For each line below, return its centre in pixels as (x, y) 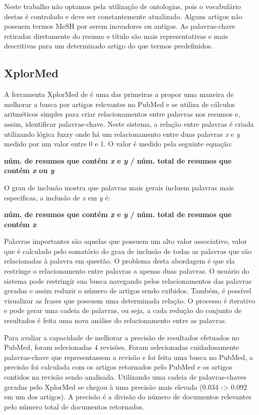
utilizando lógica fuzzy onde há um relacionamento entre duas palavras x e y (122, 134)
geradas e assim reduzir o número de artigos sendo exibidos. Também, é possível (128, 291)
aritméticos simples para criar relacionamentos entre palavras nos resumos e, (122, 114)
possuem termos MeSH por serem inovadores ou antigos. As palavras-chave (120, 26)
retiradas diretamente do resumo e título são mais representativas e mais (116, 36)
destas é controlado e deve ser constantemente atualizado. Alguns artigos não (123, 16)
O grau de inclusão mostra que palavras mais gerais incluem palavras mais (119, 187)
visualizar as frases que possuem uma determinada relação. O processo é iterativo (130, 300)
